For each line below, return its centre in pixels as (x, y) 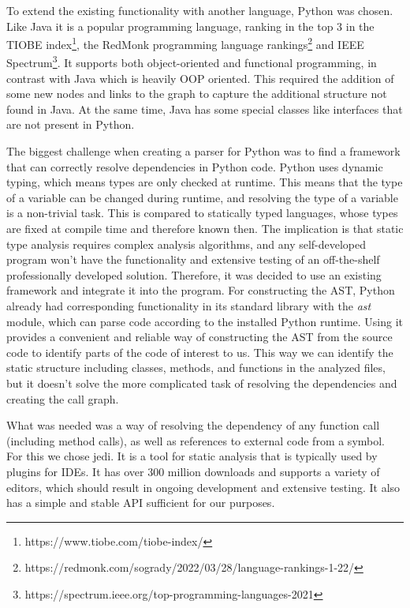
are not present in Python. (71, 124)
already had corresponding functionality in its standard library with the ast (189, 306)
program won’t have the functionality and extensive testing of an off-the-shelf (193, 259)
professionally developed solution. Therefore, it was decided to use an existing (194, 274)
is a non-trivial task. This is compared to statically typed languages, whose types (202, 213)
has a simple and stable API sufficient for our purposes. (141, 503)
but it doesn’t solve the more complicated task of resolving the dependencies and (202, 383)
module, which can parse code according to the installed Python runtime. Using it (205, 321)
